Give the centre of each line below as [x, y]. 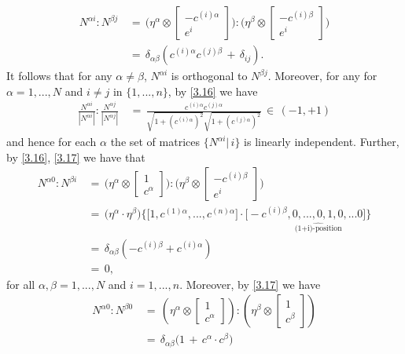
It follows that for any [59, 76]
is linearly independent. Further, [322, 142]
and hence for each [52, 142]
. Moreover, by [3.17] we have [250, 284]
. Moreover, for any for [322, 76]
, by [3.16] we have [213, 91]
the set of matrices [155, 142]
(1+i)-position [318, 229]
